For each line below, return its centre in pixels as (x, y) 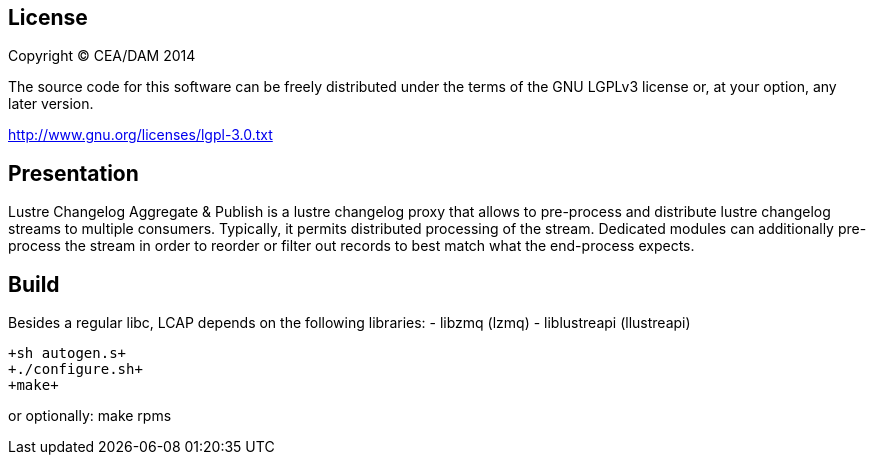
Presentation (73, 173)
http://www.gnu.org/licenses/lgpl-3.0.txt (140, 135)
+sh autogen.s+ (67, 353)
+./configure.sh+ (75, 369)
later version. (51, 104)
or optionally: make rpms (90, 416)
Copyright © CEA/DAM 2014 (102, 56)
